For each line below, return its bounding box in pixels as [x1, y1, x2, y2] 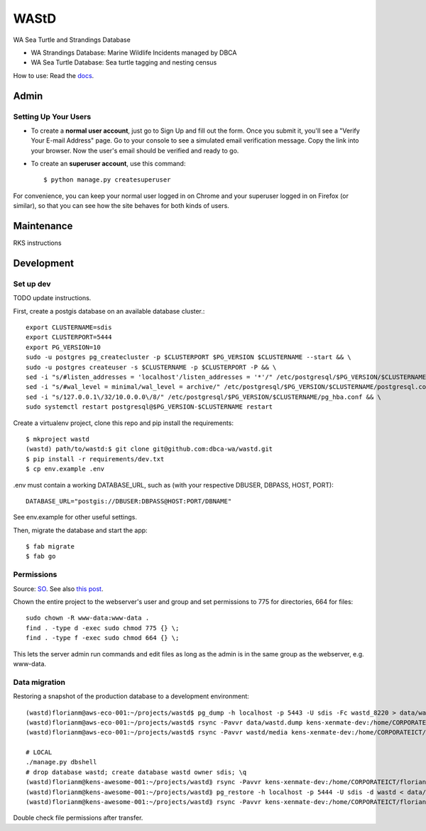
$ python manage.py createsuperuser [43, 176, 171, 184]
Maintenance [13, 220, 73, 232]
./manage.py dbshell [26, 758, 97, 766]
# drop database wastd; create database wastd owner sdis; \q [26, 768, 247, 776]
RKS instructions [13, 238, 62, 248]
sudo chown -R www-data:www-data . [26, 614, 150, 622]
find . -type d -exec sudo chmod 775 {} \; [26, 624, 180, 632]
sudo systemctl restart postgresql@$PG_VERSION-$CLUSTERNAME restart [26, 403, 273, 411]
